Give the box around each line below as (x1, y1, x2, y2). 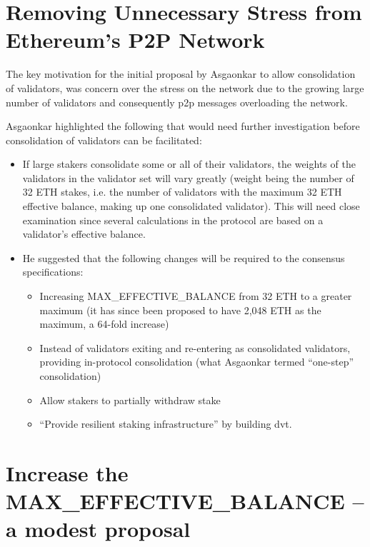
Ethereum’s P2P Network (6, 25, 265, 54)
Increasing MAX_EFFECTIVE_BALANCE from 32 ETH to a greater (39, 288, 352, 303)
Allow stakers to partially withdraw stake (39, 392, 221, 407)
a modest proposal (6, 514, 191, 543)
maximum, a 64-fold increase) (39, 316, 169, 331)
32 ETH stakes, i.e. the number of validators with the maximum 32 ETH (22, 184, 342, 199)
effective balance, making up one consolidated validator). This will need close (22, 199, 360, 214)
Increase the (6, 458, 129, 487)
